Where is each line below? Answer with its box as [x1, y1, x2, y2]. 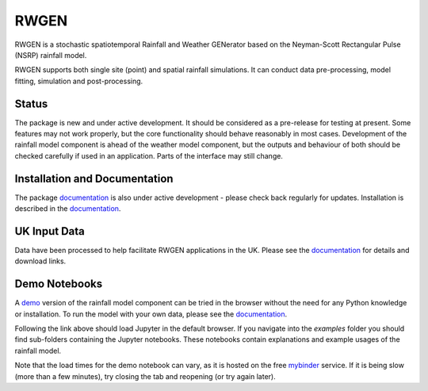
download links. [14, 256, 67, 266]
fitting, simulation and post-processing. [14, 76, 143, 86]
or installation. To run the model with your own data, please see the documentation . [14, 309, 288, 319]
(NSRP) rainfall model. [14, 50, 87, 59]
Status [14, 97, 48, 110]
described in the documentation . [14, 204, 121, 213]
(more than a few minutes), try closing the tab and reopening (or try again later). [14, 371, 277, 381]
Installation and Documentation [14, 171, 174, 186]
